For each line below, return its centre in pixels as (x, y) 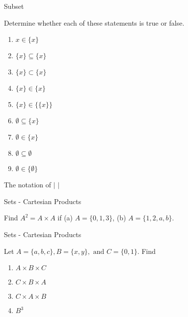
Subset (14, 6)
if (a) (65, 218)
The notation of (28, 185)
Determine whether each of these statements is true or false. (94, 22)
